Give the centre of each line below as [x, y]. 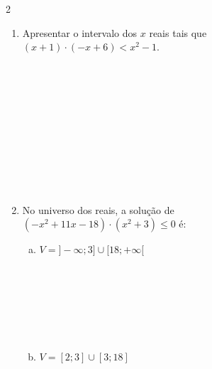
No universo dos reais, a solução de [98, 209]
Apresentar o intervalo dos [80, 32]
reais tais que [178, 32]
